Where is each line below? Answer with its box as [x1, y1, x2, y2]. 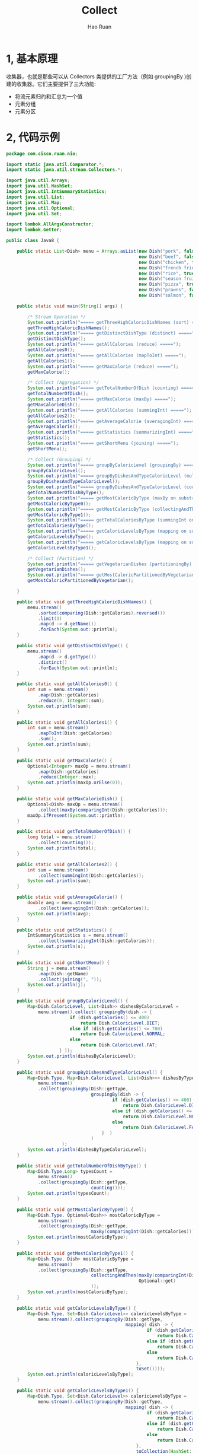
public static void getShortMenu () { [17, 959, 110, 966]
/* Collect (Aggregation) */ [27, 380, 99, 386]
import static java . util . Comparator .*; [6, 161, 105, 167]
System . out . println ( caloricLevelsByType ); [27, 1372, 134, 1377]
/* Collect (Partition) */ [27, 555, 94, 561]
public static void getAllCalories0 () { [17, 681, 118, 687]
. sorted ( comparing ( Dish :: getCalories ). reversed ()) [37, 610, 166, 616]
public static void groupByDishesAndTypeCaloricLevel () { [17, 1069, 163, 1076]
